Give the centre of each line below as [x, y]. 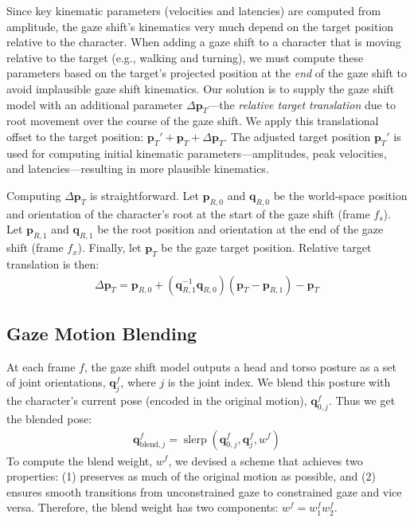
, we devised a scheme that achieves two [266, 460]
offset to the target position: [75, 136]
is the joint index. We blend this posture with [279, 382]
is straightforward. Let [144, 195]
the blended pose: [49, 418]
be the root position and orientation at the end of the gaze [240, 229]
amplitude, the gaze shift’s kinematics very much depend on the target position [200, 26]
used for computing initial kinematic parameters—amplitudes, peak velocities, [197, 153]
